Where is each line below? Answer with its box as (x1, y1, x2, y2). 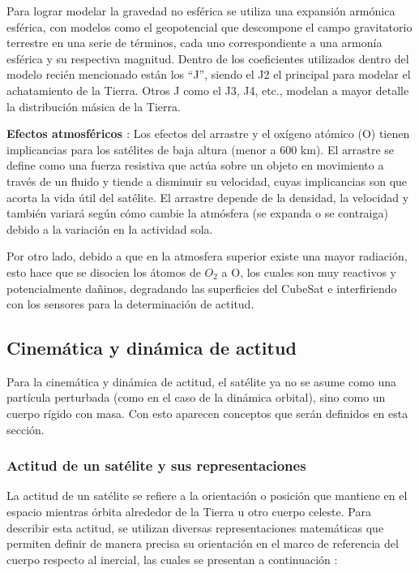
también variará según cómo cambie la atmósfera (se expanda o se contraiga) (6, 205, 388, 222)
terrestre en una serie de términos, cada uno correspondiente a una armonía (6, 34, 383, 51)
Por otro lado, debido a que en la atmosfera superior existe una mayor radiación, (6, 248, 408, 265)
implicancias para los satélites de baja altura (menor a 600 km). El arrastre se (6, 140, 395, 157)
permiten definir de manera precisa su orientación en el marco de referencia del (6, 535, 399, 552)
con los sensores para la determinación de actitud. (6, 295, 254, 312)
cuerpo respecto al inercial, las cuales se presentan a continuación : (6, 550, 338, 567)
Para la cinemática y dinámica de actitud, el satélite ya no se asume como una (6, 373, 397, 390)
